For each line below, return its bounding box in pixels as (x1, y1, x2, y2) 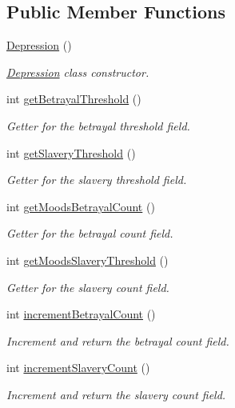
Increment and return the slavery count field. (6, 386, 226, 402)
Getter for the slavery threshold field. (6, 171, 187, 188)
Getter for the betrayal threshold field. (6, 117, 190, 134)
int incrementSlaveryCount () (6, 359, 150, 376)
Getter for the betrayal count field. (6, 225, 173, 242)
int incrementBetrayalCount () (6, 306, 156, 322)
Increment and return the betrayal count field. (6, 332, 229, 349)
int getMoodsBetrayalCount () (6, 198, 155, 214)
